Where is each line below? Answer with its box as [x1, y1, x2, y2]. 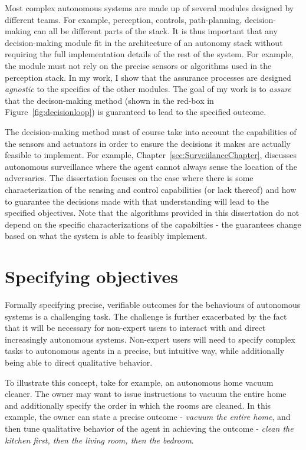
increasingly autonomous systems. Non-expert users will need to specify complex [5, 333, 295, 345]
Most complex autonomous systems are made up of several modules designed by [5, 2, 294, 14]
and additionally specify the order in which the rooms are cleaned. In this [5, 399, 271, 411]
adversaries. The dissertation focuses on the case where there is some [5, 172, 254, 184]
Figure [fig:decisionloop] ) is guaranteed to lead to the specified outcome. [5, 106, 266, 118]
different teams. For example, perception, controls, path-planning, [5, 13, 242, 25]
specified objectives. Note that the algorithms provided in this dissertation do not [5, 206, 300, 219]
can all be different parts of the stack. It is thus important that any [34, 25, 278, 37]
